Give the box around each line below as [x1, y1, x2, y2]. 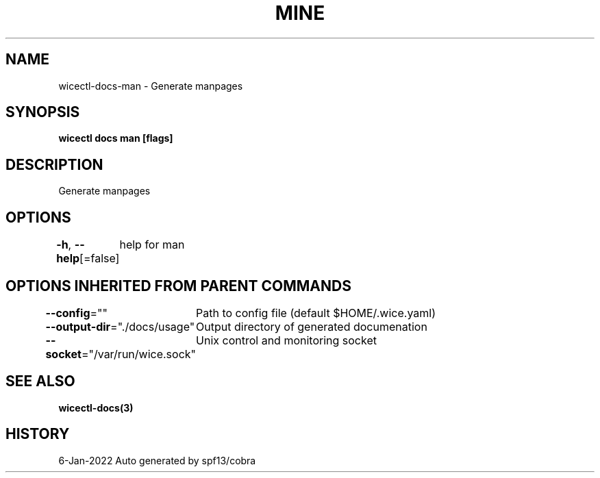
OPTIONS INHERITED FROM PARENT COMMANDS [5, 277, 351, 294]
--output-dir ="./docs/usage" [45, 319, 195, 334]
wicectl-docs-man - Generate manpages [58, 79, 243, 92]
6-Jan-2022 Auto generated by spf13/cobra [58, 454, 256, 466]
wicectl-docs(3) [58, 401, 134, 414]
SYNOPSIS [5, 103, 80, 121]
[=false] [79, 251, 120, 266]
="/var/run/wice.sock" [81, 347, 197, 361]
